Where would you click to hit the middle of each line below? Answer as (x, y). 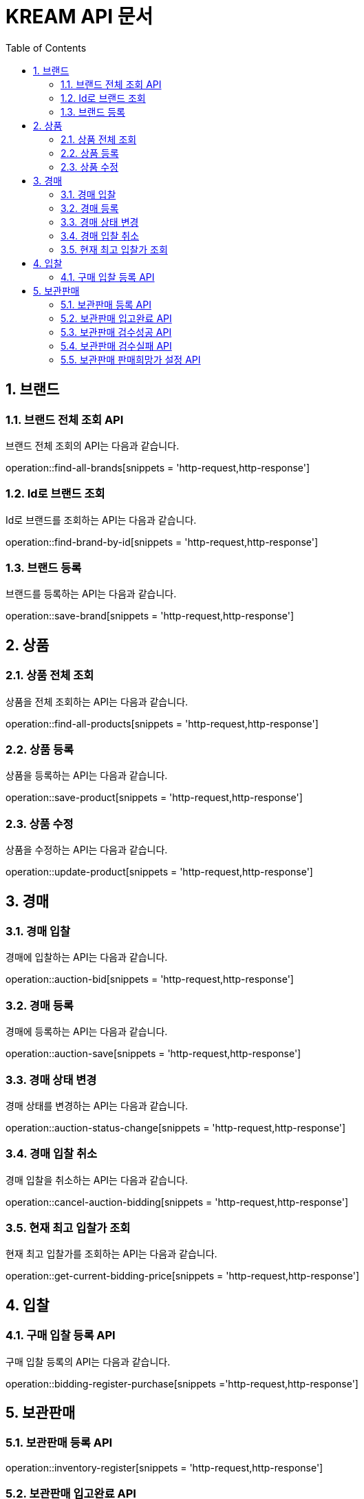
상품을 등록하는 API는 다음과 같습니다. (87, 776)
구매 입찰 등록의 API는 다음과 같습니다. (88, 1361)
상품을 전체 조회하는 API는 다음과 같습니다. (97, 701)
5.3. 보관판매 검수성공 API (116, 332)
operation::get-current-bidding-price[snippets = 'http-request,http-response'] (182, 1276)
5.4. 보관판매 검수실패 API (116, 345)
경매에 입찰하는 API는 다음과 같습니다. (87, 957)
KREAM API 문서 (79, 17)
